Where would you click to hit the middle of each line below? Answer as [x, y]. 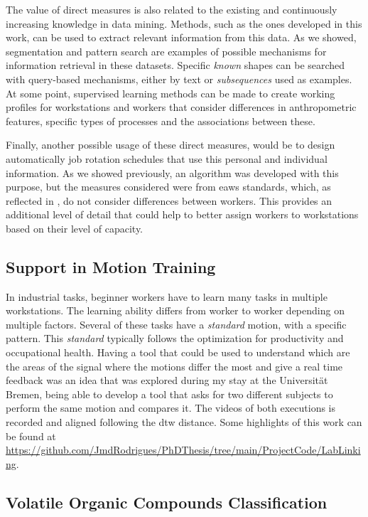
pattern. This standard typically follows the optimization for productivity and [175, 338]
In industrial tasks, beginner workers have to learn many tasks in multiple [167, 296]
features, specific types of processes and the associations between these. [161, 121]
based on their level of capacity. [75, 228]
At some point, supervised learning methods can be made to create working [171, 93]
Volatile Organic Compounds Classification [167, 502]
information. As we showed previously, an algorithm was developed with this [172, 172]
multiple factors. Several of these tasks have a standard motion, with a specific [176, 324]
